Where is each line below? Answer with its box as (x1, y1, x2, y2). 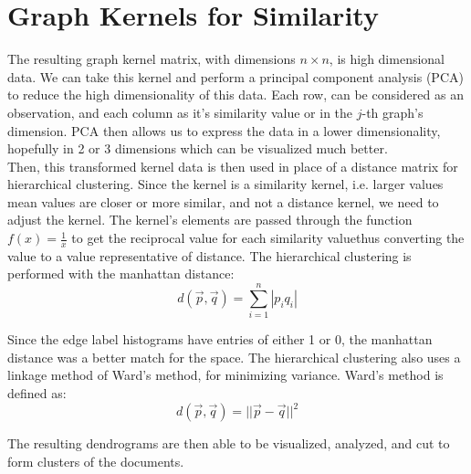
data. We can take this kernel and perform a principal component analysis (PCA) (7, 67, 464, 86)
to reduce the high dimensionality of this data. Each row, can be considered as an (7, 85, 464, 104)
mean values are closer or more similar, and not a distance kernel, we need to (7, 192, 439, 211)
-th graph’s (361, 102, 424, 121)
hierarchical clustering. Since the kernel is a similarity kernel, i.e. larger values (7, 174, 444, 194)
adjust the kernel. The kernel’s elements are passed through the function (7, 210, 413, 229)
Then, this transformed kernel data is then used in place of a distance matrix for (7, 156, 458, 175)
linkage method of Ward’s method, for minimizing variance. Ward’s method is (7, 365, 444, 384)
